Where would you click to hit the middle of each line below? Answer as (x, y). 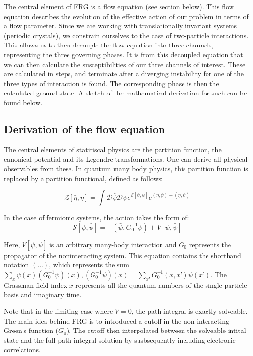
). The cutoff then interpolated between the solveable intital (156, 330)
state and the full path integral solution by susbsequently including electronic (120, 340)
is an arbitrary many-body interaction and (113, 244)
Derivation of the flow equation (85, 129)
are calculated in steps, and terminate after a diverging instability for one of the (124, 74)
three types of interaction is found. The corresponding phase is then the (112, 83)
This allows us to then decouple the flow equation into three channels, (109, 45)
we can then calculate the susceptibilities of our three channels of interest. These (125, 64)
